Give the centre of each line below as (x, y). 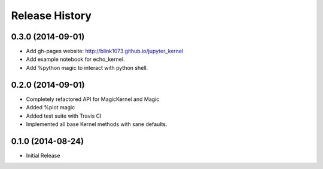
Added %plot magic (51, 107)
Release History (51, 16)
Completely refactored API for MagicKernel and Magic (93, 99)
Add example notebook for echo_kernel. (75, 59)
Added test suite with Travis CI (64, 116)
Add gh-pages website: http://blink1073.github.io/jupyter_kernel (105, 51)
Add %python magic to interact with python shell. (87, 67)
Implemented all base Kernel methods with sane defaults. (97, 124)
